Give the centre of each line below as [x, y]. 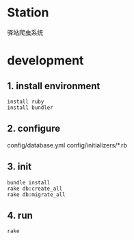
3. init [19, 167]
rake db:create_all [35, 189]
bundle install [29, 182]
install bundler [30, 108]
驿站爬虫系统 [25, 32]
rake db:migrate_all [37, 194]
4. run [20, 215]
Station [28, 13]
